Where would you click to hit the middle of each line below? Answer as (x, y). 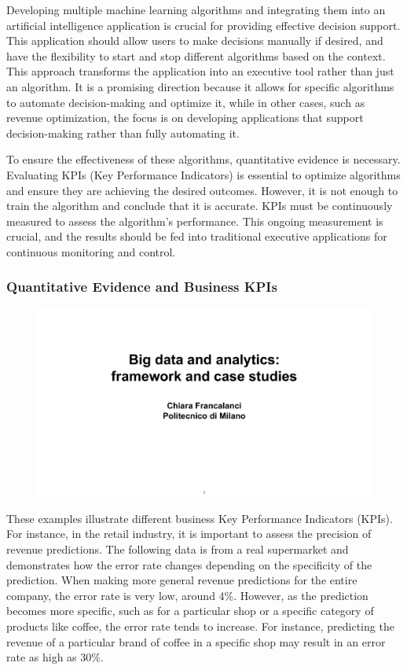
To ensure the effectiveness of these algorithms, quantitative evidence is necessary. (203, 159)
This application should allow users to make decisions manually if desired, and (195, 40)
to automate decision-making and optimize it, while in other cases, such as (186, 102)
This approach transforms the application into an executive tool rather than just (200, 71)
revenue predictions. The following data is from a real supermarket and (178, 549)
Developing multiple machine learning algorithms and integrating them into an (196, 9)
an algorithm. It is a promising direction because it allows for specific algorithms (200, 86)
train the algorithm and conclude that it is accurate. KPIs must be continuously (200, 206)
